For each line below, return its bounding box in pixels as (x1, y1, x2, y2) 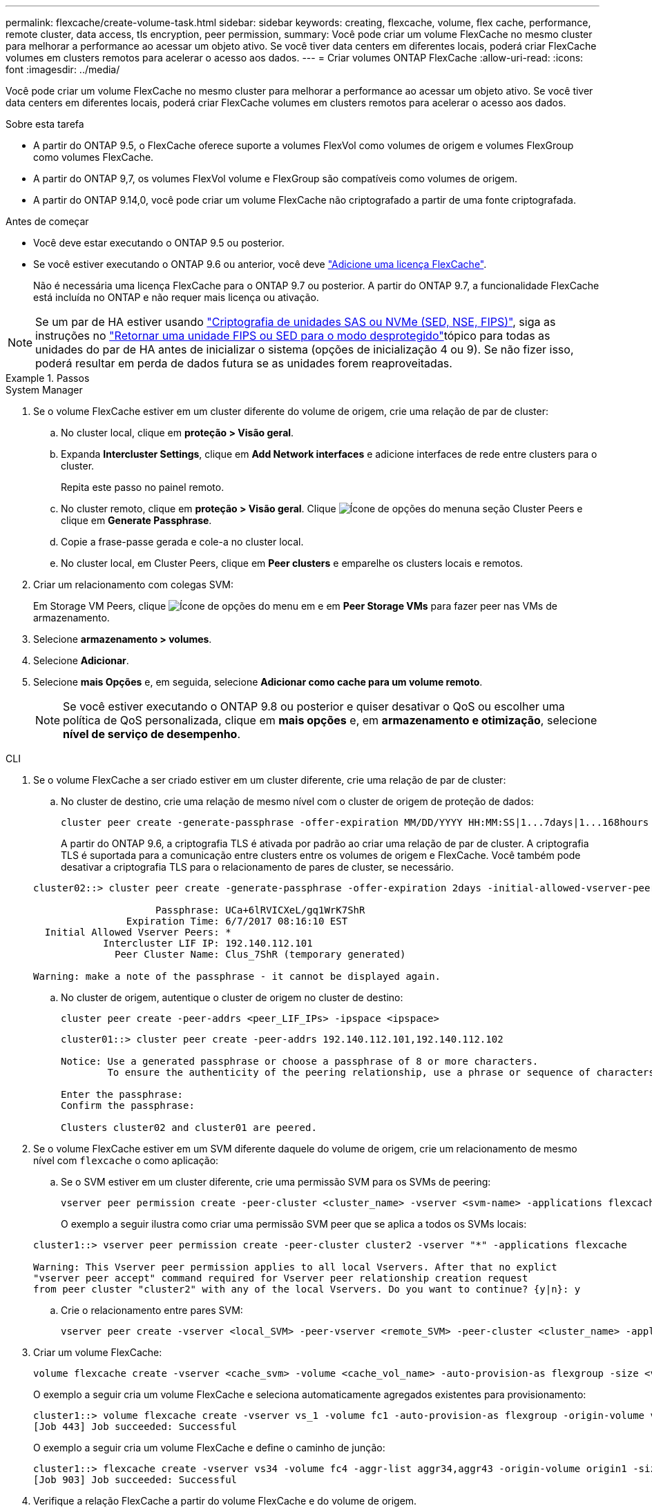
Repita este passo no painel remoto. (61, 481, 224, 493)
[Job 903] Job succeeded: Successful (33, 1474, 238, 1485)
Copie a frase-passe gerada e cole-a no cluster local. (61, 536, 304, 548)
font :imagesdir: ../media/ (6, 64, 120, 75)
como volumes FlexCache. (33, 151, 154, 163)
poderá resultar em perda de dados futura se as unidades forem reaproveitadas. (35, 356, 452, 370)
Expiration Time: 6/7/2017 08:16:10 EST (126, 916, 348, 927)
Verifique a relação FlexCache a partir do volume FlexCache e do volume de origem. (33, 1495, 417, 1507)
